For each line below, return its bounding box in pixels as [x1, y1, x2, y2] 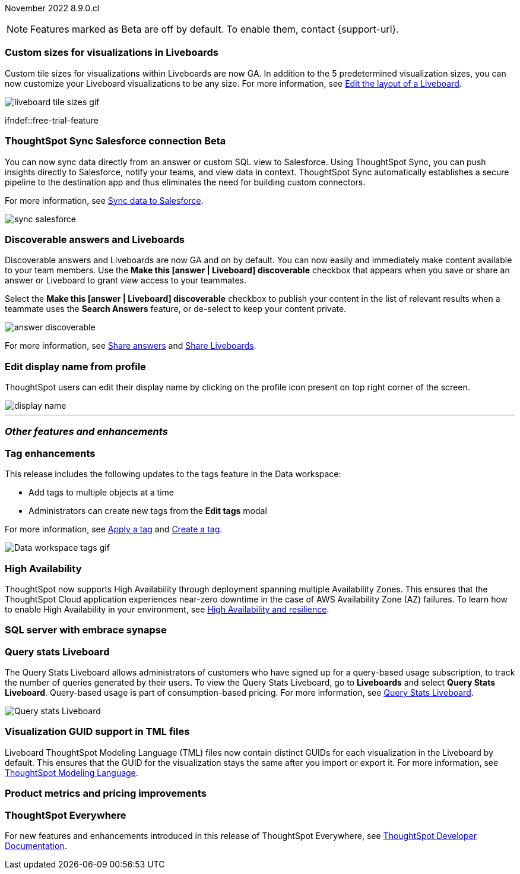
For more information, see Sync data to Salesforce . [5, 195, 204, 206]
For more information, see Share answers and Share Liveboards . [5, 340, 256, 351]
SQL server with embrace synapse [5, 624, 167, 636]
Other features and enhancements [5, 425, 168, 438]
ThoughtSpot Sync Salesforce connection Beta [5, 135, 226, 147]
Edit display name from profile [5, 360, 146, 373]
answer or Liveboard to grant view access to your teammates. [5, 275, 247, 286]
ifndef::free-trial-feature [5, 115, 99, 125]
